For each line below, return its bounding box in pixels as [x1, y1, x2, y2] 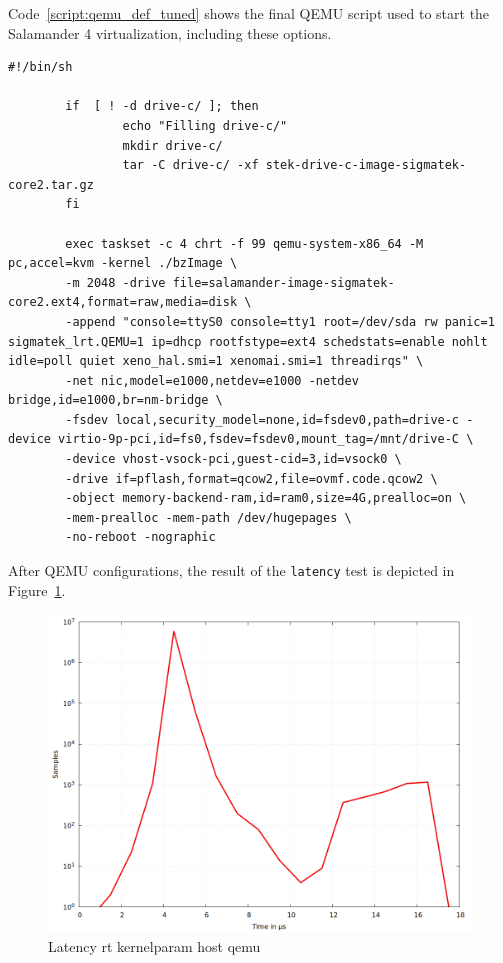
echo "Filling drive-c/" [122, 118, 288, 133]
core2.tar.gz [8, 177, 94, 192]
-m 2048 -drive [65, 275, 166, 290]
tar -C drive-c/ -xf [122, 158, 259, 173]
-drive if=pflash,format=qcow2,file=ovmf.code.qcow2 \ [65, 471, 438, 486]
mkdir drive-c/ [122, 138, 223, 153]
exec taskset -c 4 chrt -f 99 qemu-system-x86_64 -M [65, 236, 424, 251]
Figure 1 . [8, 579, 66, 600]
